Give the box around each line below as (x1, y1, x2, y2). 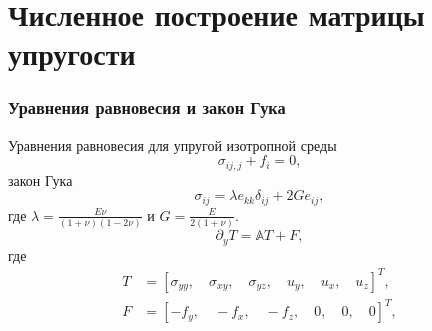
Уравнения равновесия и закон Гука (8, 95, 286, 120)
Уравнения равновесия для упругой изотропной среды (8, 134, 337, 155)
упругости (8, 33, 136, 74)
